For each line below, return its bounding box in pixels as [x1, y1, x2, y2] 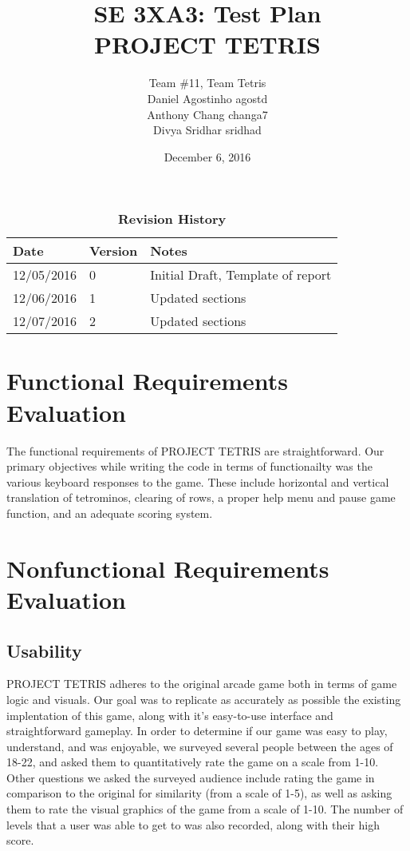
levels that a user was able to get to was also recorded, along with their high [6, 816, 380, 833]
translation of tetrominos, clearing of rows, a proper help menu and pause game [6, 489, 396, 506]
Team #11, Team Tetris [148, 74, 266, 91]
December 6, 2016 [164, 148, 251, 165]
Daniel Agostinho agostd [147, 89, 268, 106]
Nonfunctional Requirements [6, 551, 329, 584]
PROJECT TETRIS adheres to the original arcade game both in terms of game [6, 675, 397, 692]
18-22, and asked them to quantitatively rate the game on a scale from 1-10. [6, 754, 379, 770]
